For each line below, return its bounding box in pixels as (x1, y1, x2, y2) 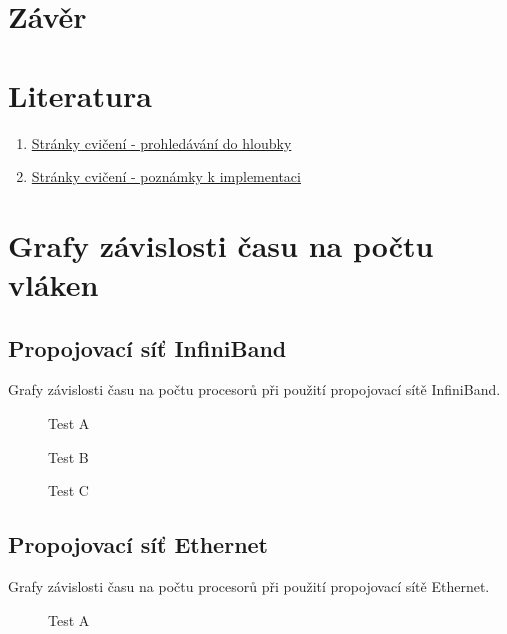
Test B (48, 446, 89, 467)
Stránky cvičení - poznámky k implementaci (31, 166, 301, 187)
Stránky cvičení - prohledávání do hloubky (31, 132, 292, 153)
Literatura (8, 74, 152, 115)
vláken (8, 264, 99, 305)
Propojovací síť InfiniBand (8, 332, 287, 363)
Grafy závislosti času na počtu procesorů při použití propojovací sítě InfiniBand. (8, 379, 501, 400)
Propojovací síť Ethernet (8, 529, 268, 560)
